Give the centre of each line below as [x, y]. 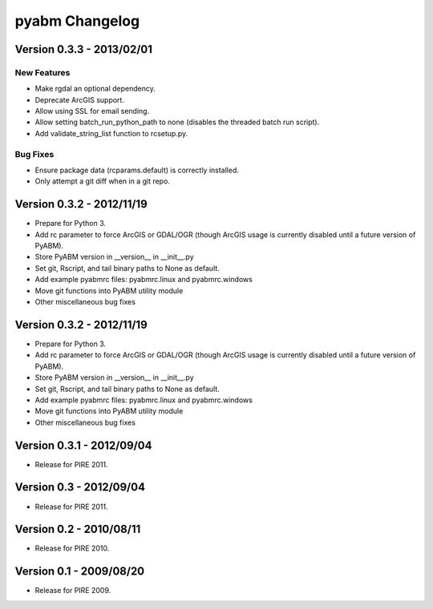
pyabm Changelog [77, 21]
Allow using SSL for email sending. [92, 111]
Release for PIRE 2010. [72, 548]
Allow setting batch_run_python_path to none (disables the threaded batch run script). [177, 122]
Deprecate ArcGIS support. [79, 99]
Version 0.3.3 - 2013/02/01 [83, 49]
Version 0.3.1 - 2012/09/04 [83, 445]
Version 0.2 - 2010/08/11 [78, 529]
